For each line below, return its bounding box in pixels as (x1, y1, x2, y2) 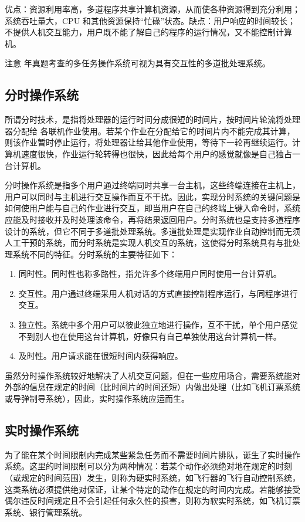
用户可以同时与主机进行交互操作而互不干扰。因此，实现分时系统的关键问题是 (5, 190, 300, 202)
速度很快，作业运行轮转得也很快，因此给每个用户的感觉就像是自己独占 (21, 147, 292, 160)
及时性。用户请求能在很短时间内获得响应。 (18, 350, 183, 362)
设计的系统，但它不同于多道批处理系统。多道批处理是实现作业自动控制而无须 (5, 225, 300, 237)
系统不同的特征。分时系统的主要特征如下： (12, 248, 177, 260)
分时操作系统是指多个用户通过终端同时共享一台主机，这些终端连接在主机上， (5, 179, 300, 191)
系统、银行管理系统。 (5, 506, 87, 518)
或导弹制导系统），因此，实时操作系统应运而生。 (5, 392, 189, 405)
